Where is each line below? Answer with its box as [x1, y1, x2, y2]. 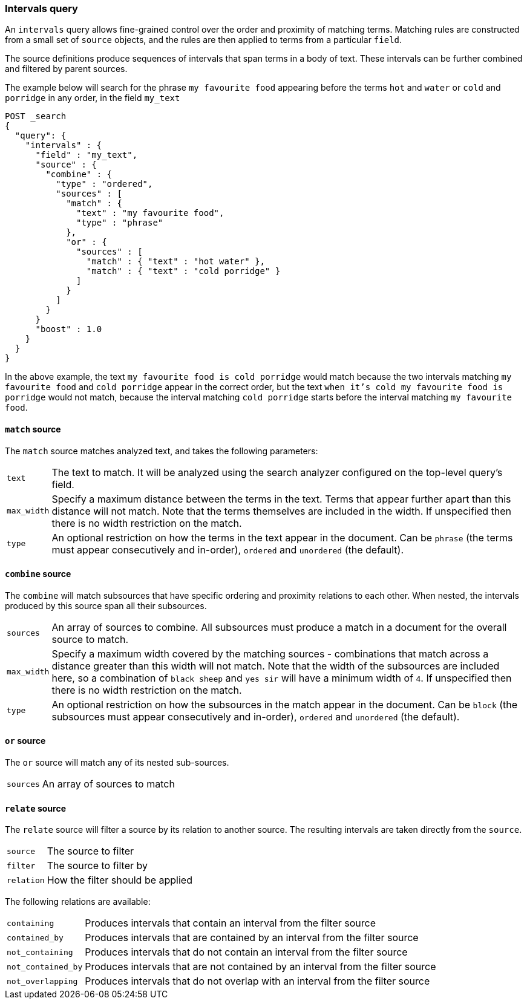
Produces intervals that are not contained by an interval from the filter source [85, 960, 436, 973]
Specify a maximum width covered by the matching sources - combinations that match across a [51, 647, 489, 660]
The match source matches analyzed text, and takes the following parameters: [5, 445, 318, 456]
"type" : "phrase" [76, 218, 163, 228]
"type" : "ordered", [56, 179, 153, 189]
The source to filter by [47, 859, 148, 872]
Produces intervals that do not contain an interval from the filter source [85, 946, 408, 959]
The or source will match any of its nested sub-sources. [5, 757, 229, 768]
